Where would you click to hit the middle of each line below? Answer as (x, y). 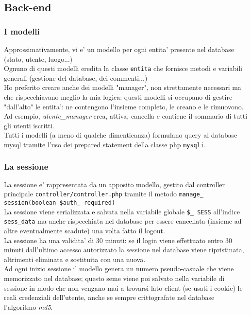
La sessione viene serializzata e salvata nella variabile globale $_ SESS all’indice (122, 211)
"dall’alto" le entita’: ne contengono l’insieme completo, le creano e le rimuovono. (124, 106)
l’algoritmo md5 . (28, 306)
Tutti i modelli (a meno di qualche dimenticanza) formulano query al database (121, 135)
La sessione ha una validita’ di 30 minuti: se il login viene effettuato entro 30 (118, 240)
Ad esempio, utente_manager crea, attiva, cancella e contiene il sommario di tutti (126, 116)
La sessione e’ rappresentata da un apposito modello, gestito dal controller (115, 184)
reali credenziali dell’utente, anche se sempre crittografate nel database (109, 297)
